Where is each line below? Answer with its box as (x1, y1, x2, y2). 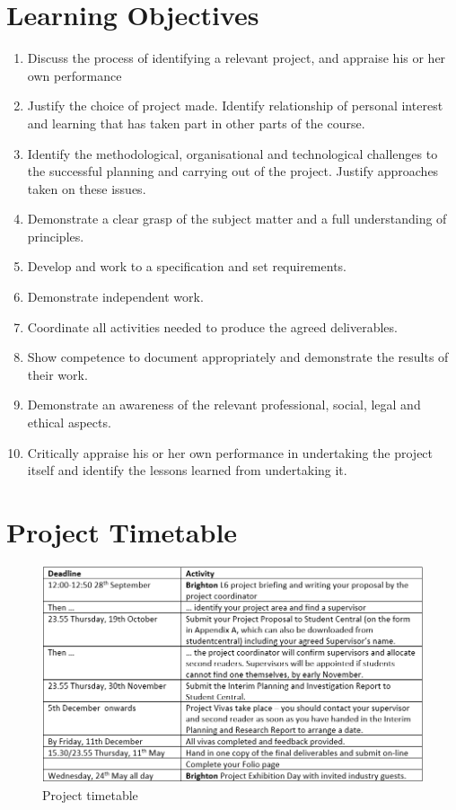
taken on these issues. (27, 179, 146, 198)
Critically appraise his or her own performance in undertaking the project (27, 443, 434, 462)
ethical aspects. (27, 413, 111, 432)
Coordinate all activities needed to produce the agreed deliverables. (27, 317, 398, 336)
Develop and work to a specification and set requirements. (27, 257, 346, 276)
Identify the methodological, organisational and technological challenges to (27, 144, 438, 163)
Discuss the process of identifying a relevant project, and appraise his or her (27, 48, 446, 67)
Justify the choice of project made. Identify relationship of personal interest (27, 96, 443, 115)
